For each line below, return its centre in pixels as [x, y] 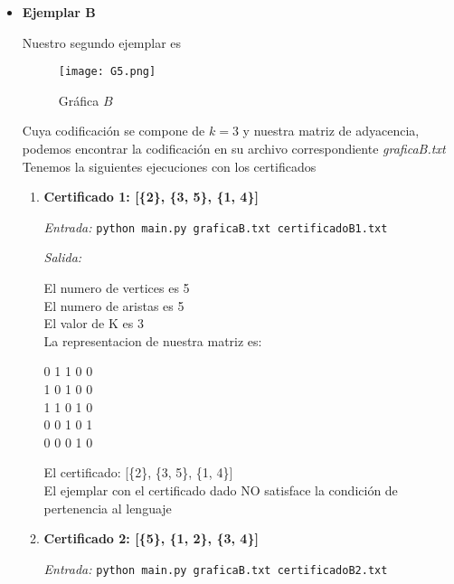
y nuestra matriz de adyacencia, [331, 131]
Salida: [63, 257]
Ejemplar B [59, 12]
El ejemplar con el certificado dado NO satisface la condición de [221, 490]
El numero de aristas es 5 [114, 305]
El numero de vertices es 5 [117, 288]
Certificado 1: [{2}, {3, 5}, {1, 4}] [151, 197]
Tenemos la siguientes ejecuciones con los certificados [169, 166]
